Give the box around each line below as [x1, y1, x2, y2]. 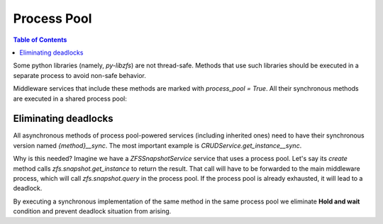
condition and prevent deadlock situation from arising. [13, 207, 172, 215]
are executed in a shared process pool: [13, 94, 128, 103]
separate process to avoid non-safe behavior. [13, 71, 147, 79]
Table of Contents [13, 35, 67, 44]
